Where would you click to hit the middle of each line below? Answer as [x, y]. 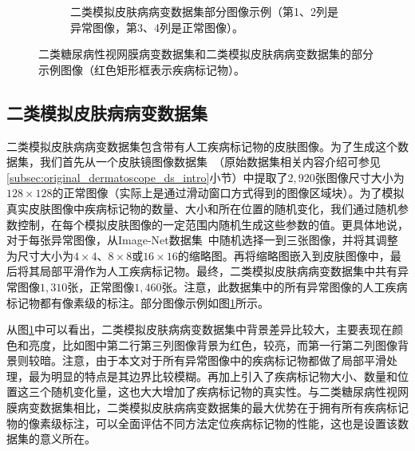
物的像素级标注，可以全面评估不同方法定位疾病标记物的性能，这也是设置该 [202, 423]
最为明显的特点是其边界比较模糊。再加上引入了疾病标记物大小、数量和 [213, 376]
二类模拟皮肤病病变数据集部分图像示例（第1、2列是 [204, 11]
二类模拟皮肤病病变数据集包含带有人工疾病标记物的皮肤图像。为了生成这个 [202, 146]
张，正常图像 [101, 286]
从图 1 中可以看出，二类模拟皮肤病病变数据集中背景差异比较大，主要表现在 [199, 329]
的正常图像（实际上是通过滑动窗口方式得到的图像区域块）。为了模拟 [228, 193]
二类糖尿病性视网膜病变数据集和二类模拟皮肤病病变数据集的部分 [206, 54]
